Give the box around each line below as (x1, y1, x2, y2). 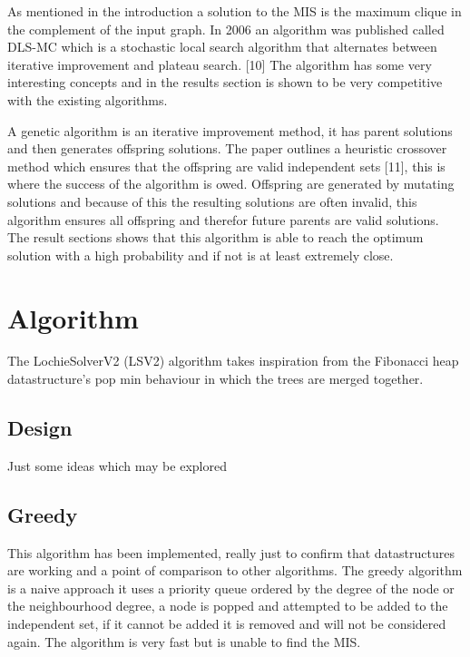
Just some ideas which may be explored (7, 456, 227, 475)
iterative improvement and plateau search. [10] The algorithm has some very (7, 54, 432, 74)
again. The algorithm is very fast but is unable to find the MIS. (7, 632, 361, 651)
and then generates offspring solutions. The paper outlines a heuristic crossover (7, 139, 447, 158)
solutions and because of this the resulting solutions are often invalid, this (7, 191, 417, 211)
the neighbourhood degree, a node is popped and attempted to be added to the (7, 596, 448, 615)
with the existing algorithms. (7, 90, 168, 109)
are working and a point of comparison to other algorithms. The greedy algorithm (7, 561, 463, 580)
